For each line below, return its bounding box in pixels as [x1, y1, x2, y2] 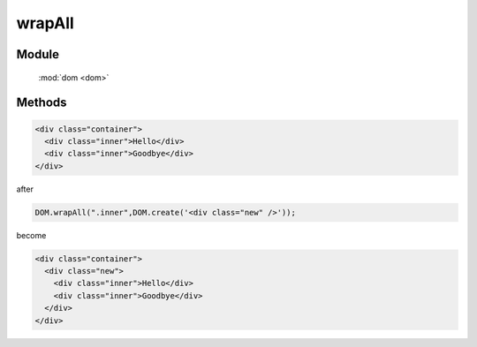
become [16, 230, 47, 240]
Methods [16, 95, 67, 110]
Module [16, 47, 59, 62]
